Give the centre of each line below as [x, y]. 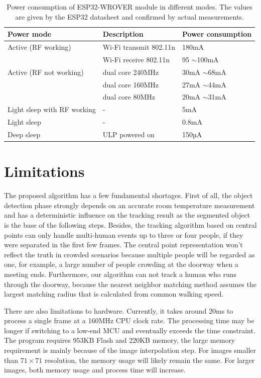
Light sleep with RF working [52, 109]
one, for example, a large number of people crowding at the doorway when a [121, 264]
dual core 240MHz [130, 72]
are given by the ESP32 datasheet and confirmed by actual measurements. [129, 16]
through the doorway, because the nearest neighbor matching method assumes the [130, 284]
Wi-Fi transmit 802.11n [139, 47]
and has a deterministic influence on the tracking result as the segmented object [127, 215]
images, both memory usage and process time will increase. [95, 370]
